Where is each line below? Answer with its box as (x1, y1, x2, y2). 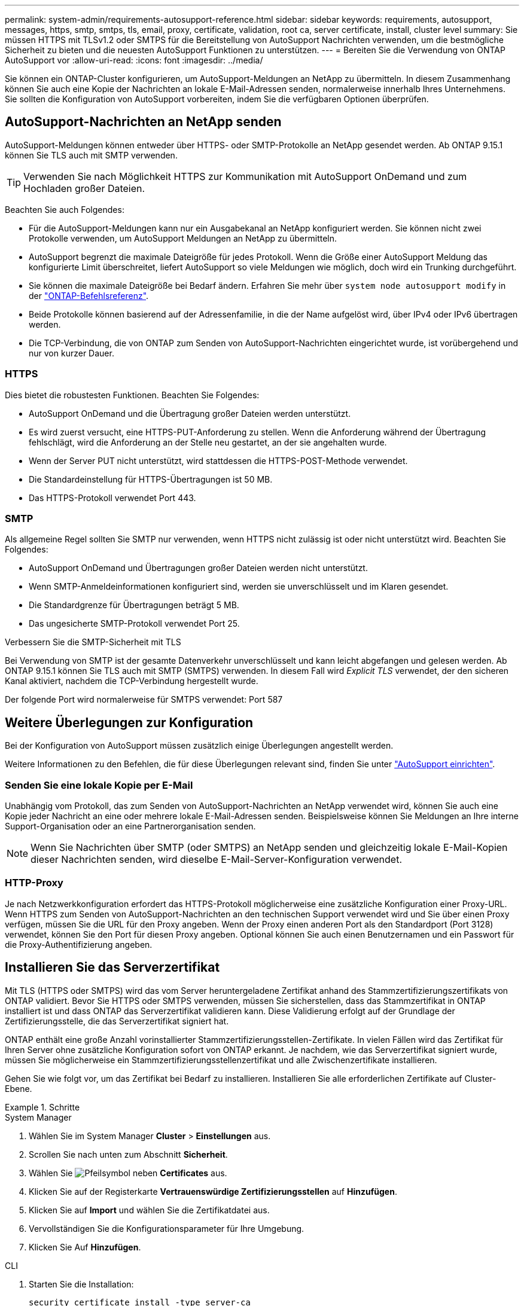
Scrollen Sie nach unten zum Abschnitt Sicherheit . (29, 1149, 228, 1159)
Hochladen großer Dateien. (23, 182, 145, 194)
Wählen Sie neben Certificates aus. (29, 1167, 227, 1178)
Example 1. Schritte (5, 1101, 80, 1112)
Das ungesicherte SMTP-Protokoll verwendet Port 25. (29, 618, 240, 629)
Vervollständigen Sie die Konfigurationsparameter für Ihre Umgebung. (29, 1223, 304, 1234)
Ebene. (5, 1083, 32, 1094)
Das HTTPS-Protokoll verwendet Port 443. (29, 492, 196, 503)
